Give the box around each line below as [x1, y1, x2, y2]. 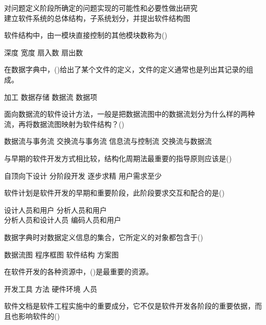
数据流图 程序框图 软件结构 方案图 [4, 249, 119, 259]
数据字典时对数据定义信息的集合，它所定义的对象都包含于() [4, 231, 203, 242]
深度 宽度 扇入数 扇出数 [4, 47, 83, 57]
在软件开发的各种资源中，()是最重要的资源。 [4, 266, 153, 277]
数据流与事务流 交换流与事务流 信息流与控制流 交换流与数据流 [4, 136, 212, 146]
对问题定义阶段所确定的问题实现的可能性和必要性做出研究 [4, 3, 197, 13]
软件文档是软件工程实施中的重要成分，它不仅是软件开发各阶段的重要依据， [4, 300, 255, 311]
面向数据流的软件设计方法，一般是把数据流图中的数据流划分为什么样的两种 [4, 109, 255, 119]
